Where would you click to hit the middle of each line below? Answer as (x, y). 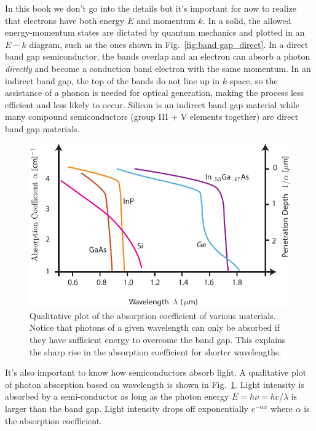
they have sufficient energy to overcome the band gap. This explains (158, 339)
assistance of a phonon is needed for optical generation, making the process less (155, 93)
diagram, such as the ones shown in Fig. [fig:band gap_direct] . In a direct (169, 44)
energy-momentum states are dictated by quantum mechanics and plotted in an (155, 32)
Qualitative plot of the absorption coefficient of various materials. (153, 315)
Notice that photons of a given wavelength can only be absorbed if (155, 327)
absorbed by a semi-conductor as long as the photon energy (117, 396)
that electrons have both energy (65, 20)
